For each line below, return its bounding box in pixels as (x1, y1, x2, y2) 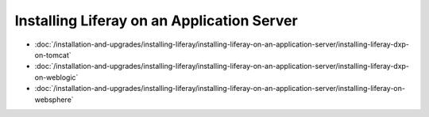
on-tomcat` (34, 50, 71, 59)
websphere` (34, 95, 75, 104)
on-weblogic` (34, 72, 79, 82)
